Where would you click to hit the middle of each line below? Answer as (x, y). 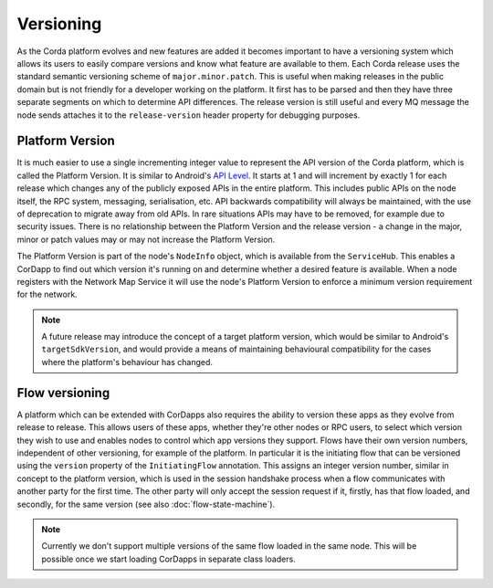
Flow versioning (63, 393)
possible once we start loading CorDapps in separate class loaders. (168, 559)
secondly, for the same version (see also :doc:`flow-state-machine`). (146, 504)
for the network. (47, 294)
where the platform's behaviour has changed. (127, 362)
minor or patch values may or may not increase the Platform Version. (146, 239)
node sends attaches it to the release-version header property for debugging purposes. (189, 115)
